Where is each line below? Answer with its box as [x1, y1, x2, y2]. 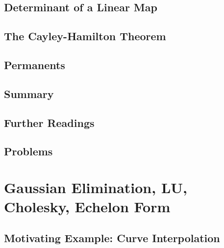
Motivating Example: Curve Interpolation [4, 230, 220, 245]
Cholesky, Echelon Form [4, 197, 171, 217]
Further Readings [4, 115, 95, 130]
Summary [4, 86, 54, 101]
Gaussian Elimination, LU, [4, 177, 187, 197]
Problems [4, 144, 53, 159]
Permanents [4, 57, 65, 72]
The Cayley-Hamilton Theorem [4, 28, 166, 44]
